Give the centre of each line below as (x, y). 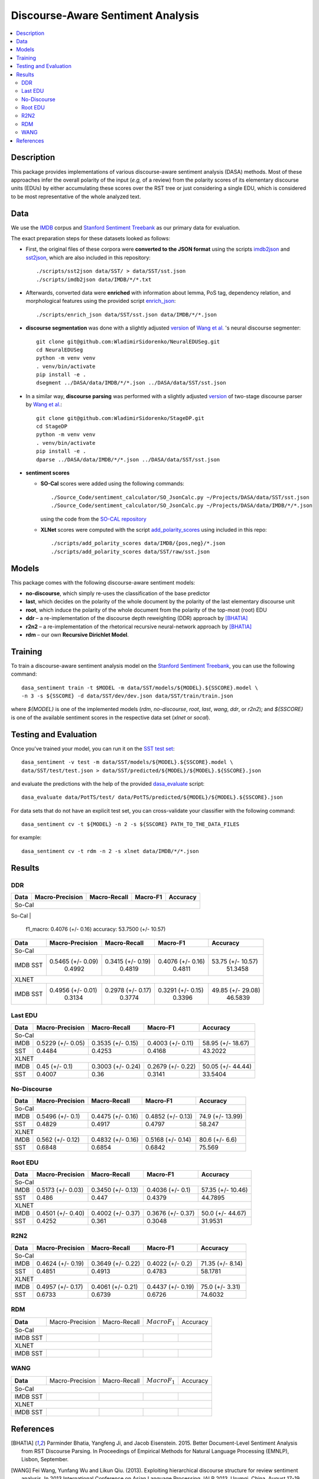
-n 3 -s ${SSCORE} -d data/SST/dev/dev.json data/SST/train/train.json (127, 696)
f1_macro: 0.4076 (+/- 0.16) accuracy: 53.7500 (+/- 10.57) (96, 929)
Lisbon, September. (45, 1459)
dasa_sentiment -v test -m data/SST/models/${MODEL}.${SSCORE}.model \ (127, 762)
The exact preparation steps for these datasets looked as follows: (91, 238)
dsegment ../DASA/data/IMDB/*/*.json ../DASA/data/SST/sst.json (131, 383)
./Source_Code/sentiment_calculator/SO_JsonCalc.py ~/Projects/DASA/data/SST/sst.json (180, 497)
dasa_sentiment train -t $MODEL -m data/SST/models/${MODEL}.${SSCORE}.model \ (140, 687)
